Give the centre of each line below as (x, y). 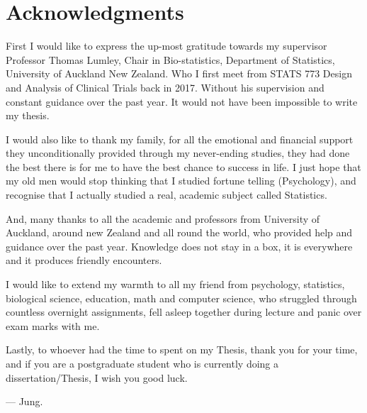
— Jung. (24, 401)
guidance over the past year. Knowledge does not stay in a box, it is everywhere (179, 246)
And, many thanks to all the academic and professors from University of (163, 218)
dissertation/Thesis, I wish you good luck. (97, 377)
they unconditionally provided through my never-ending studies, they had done (178, 153)
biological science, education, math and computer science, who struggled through (181, 298)
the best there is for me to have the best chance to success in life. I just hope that (183, 166)
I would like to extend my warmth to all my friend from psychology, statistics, (175, 284)
